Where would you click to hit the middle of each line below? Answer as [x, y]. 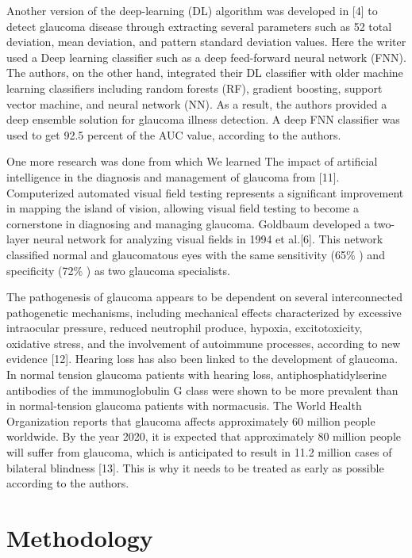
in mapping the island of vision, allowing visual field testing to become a [183, 208]
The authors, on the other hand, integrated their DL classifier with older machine [205, 73]
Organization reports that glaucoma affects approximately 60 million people [191, 420]
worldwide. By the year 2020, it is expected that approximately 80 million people [204, 436]
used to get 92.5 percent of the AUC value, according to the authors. [174, 134]
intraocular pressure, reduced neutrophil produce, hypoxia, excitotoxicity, [185, 328]
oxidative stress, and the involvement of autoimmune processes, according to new [204, 343]
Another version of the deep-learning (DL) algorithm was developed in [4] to [192, 10]
